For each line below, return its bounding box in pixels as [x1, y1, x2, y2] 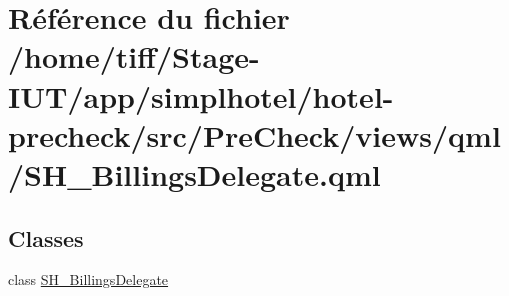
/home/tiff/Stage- [8, 36, 260, 77]
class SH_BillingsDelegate [8, 269, 169, 290]
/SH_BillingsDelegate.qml [8, 153, 381, 194]
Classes [8, 222, 84, 253]
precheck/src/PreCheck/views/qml [8, 114, 501, 155]
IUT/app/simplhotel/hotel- [8, 75, 394, 116]
